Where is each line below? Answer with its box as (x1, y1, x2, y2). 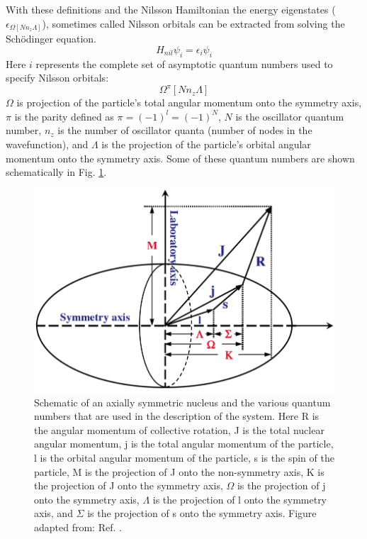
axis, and (34, 506, 73, 521)
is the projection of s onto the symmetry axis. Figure (87, 506, 317, 521)
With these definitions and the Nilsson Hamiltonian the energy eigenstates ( (6, 2, 336, 16)
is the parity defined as (14, 109, 114, 123)
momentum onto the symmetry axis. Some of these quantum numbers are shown (6, 150, 355, 165)
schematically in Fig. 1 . (6, 165, 107, 179)
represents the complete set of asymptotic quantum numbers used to (35, 56, 333, 71)
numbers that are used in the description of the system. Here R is (34, 409, 320, 423)
